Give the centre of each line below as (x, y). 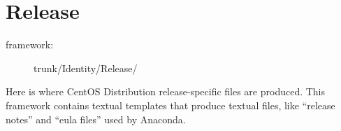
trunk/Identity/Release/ (86, 68)
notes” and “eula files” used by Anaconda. (96, 119)
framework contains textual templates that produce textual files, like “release (170, 105)
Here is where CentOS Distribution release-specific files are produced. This (166, 91)
